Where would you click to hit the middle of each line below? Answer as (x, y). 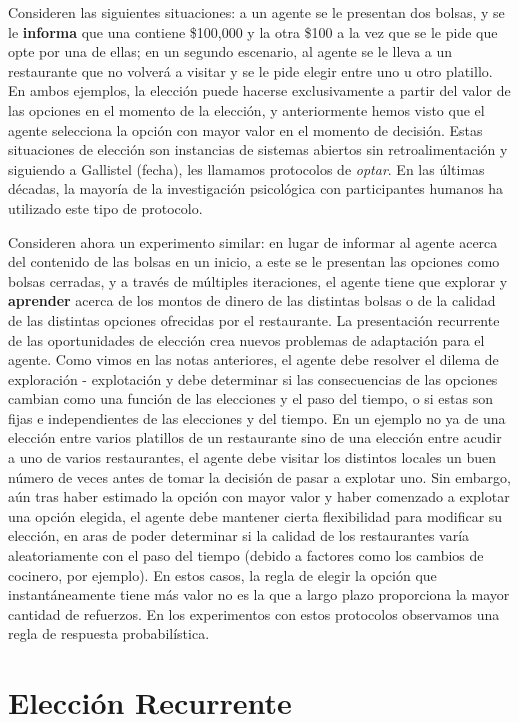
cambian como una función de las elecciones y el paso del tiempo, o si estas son (251, 398)
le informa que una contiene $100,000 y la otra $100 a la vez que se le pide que (253, 31)
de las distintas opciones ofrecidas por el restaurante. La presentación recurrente (254, 319)
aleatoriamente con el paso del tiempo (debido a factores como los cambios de (246, 555)
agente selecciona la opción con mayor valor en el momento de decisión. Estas (245, 129)
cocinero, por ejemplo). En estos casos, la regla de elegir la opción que (222, 574)
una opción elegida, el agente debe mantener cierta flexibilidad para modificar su (255, 515)
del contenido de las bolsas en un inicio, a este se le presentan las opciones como (254, 261)
